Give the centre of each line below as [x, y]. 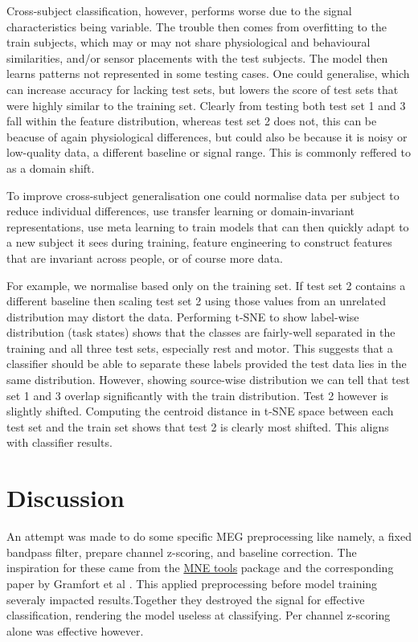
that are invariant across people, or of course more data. [145, 258]
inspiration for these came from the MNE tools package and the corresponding [200, 568]
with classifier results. [59, 442]
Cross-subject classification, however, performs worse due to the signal [179, 10]
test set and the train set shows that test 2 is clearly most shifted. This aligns [198, 426]
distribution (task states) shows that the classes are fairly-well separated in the [201, 332]
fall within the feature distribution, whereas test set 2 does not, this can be [192, 121]
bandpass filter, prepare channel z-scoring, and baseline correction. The [182, 552]
